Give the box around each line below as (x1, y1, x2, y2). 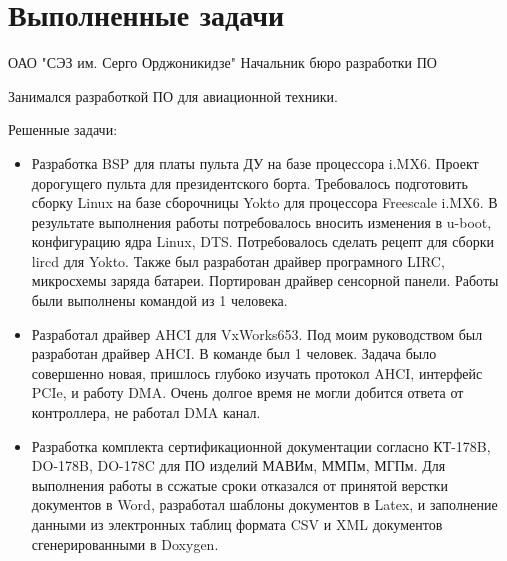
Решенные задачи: (8, 119, 118, 140)
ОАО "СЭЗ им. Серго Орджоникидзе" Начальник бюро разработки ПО (8, 52, 437, 73)
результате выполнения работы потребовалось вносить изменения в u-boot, (31, 211, 492, 232)
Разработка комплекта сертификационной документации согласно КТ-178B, (31, 435, 491, 456)
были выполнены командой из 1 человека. (31, 290, 288, 311)
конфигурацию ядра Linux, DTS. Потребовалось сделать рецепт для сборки (31, 231, 495, 252)
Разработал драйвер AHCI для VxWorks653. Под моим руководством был (31, 323, 483, 344)
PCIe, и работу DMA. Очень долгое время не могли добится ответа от (31, 382, 464, 403)
